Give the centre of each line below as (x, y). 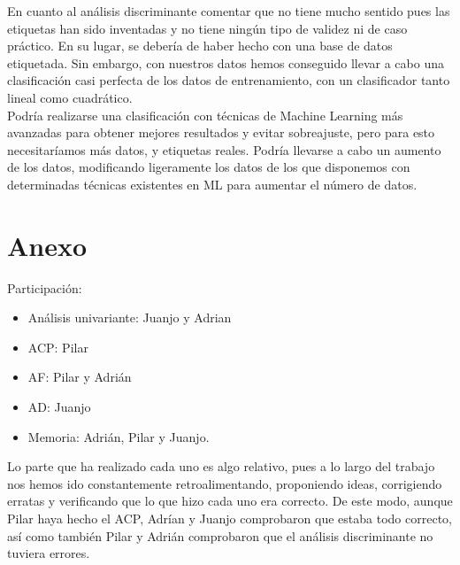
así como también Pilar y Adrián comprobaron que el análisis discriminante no (220, 535)
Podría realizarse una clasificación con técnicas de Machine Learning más (205, 115)
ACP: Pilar (58, 347)
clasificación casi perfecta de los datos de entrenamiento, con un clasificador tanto (229, 80)
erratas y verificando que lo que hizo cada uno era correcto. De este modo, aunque (230, 501)
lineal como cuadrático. (70, 97)
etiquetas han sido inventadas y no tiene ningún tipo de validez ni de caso (207, 28)
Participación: (45, 287)
